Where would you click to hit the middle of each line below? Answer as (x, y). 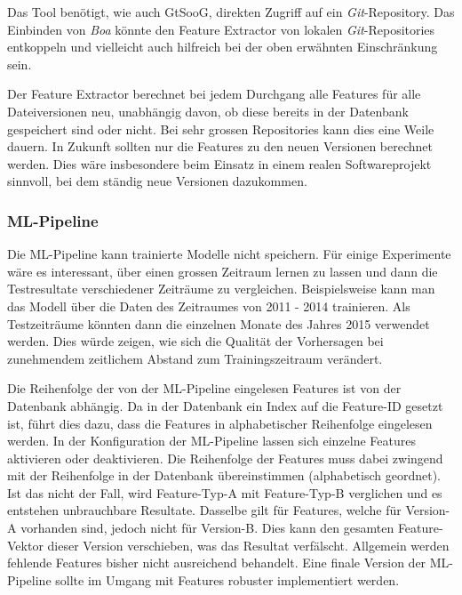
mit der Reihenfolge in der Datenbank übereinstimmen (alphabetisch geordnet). (224, 475)
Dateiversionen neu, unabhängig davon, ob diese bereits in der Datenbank (208, 111)
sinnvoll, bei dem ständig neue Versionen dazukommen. (157, 181)
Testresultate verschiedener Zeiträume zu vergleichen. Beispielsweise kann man (221, 289)
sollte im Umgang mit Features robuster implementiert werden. (227, 579)
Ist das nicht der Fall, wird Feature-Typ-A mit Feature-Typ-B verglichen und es (225, 492)
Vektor (25, 545)
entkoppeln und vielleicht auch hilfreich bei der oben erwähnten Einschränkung (223, 47)
